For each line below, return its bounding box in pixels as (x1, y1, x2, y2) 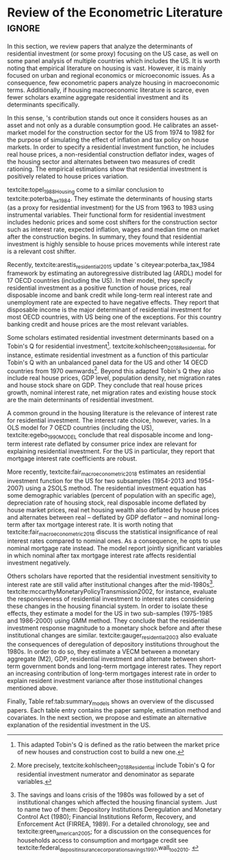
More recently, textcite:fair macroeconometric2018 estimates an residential (7, 468, 206, 478)
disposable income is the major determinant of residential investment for (7, 305, 212, 314)
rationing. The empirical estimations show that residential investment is (7, 165, 207, 173)
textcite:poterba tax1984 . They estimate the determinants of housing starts (7, 194, 213, 204)
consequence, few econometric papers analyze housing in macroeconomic (7, 78, 220, 86)
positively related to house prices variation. (7, 172, 129, 180)
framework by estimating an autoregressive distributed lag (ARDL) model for (7, 269, 222, 277)
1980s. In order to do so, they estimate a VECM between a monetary (7, 647, 200, 656)
